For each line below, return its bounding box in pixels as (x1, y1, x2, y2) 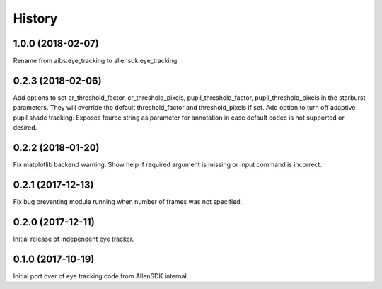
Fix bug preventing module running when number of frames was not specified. (13, 197, 243, 205)
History (13, 11, 58, 26)
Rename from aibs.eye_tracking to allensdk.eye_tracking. (13, 57, 180, 65)
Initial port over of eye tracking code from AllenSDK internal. (13, 271, 189, 280)
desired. (13, 123, 37, 132)
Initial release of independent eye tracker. (13, 234, 134, 243)
